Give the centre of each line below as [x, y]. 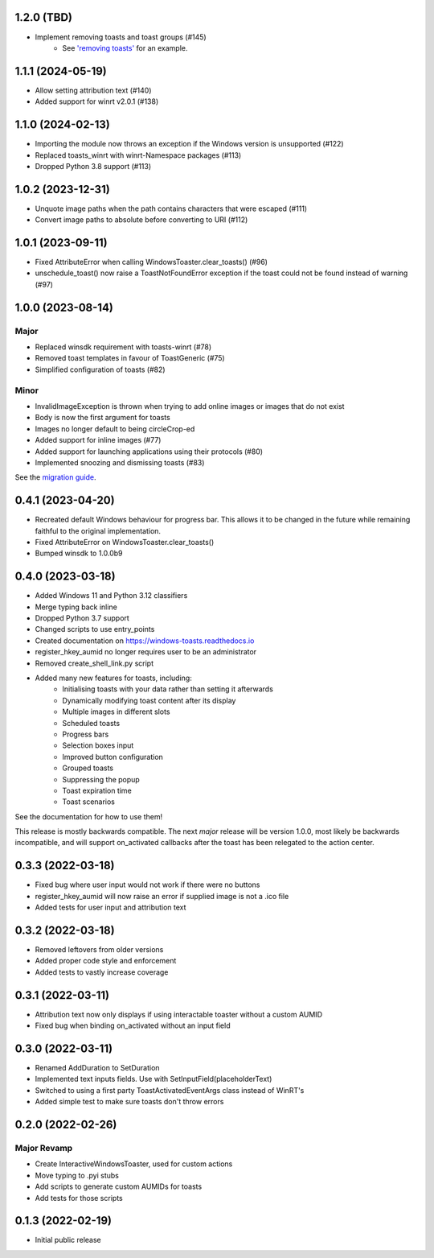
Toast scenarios [89, 802]
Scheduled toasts [91, 723]
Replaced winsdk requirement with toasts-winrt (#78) [123, 347]
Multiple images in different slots [116, 711]
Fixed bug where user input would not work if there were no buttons [147, 885]
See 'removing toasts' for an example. [125, 47]
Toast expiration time [97, 790]
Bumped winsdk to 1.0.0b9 [79, 553]
